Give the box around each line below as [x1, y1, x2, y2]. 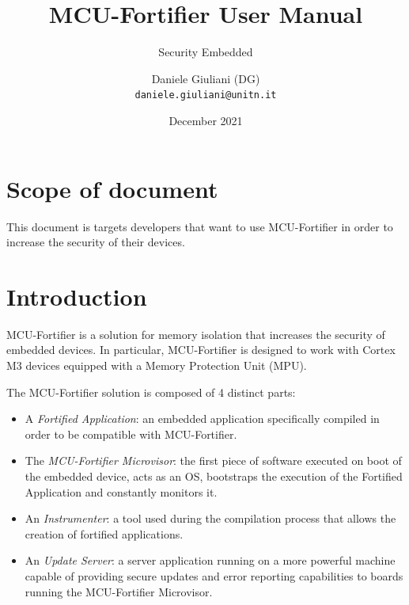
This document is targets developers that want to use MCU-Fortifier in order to [6, 218, 393, 234]
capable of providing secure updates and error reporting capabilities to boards [25, 567, 403, 584]
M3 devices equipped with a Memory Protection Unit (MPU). [6, 357, 307, 373]
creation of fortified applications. [25, 525, 184, 542]
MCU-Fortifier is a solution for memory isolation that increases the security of [6, 325, 385, 342]
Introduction [6, 280, 147, 312]
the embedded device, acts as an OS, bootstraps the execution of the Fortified [25, 467, 403, 484]
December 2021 [169, 112, 243, 128]
